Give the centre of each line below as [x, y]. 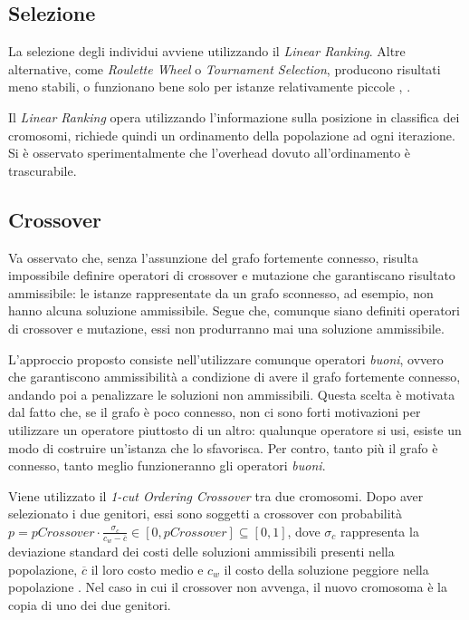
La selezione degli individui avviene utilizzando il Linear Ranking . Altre [207, 51]
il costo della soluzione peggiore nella [326, 569]
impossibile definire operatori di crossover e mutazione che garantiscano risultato [232, 275]
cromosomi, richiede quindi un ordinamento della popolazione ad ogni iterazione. [232, 135]
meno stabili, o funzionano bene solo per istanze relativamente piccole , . [210, 87]
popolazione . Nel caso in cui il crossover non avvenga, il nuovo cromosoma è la [228, 587]
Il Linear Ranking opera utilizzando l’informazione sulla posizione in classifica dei [234, 116]
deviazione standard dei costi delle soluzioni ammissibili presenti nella [201, 552]
